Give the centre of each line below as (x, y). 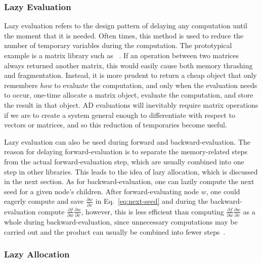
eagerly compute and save (44, 201)
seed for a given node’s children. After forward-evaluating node (101, 191)
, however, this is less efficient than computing (152, 211)
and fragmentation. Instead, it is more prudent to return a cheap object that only (130, 75)
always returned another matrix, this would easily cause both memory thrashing (128, 65)
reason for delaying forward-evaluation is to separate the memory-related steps (126, 151)
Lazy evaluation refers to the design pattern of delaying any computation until (126, 26)
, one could (223, 191)
